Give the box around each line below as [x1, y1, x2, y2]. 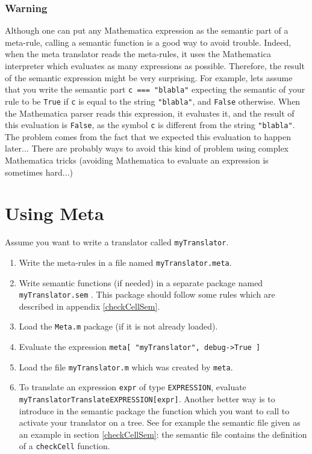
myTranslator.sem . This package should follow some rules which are [19, 288, 275, 301]
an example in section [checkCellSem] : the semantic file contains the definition [19, 428, 307, 440]
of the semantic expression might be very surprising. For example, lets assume [5, 71, 293, 84]
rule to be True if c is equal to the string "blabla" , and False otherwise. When [5, 94, 301, 107]
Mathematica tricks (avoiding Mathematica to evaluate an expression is [5, 153, 269, 166]
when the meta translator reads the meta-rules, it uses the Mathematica [5, 48, 271, 60]
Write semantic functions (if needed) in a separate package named [19, 276, 263, 289]
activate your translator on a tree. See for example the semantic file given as [19, 416, 301, 429]
